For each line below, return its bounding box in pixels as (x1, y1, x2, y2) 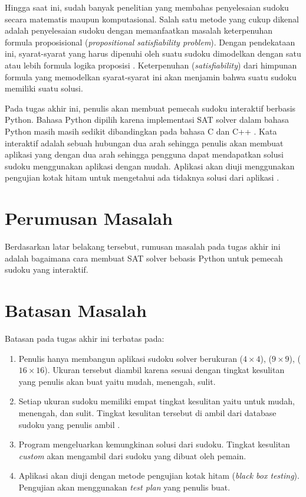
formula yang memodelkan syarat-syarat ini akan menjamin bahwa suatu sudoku (5, 70, 297, 83)
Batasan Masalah (5, 298, 147, 322)
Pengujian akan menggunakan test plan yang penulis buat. (18, 480, 231, 493)
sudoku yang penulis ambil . (18, 418, 120, 430)
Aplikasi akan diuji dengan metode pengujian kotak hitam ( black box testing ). (18, 469, 300, 482)
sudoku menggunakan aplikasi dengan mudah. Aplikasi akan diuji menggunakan (5, 159, 295, 172)
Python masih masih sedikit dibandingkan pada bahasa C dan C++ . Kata (5, 125, 277, 137)
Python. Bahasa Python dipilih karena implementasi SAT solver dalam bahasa (5, 113, 289, 126)
